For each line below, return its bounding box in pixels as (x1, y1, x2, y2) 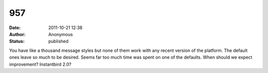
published (48, 38, 69, 44)
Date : (9, 25, 21, 31)
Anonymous (48, 31, 73, 37)
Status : (9, 38, 25, 44)
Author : (9, 31, 26, 37)
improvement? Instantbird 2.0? (9, 61, 72, 67)
